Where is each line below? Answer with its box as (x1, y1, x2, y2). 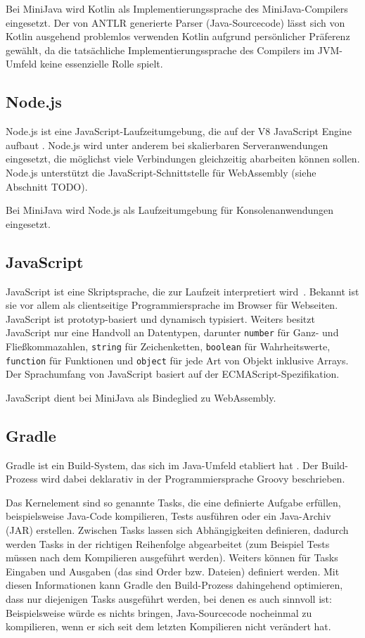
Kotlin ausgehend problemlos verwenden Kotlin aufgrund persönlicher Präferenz (6, 29, 350, 44)
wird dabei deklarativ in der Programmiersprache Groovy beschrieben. (41, 471, 345, 486)
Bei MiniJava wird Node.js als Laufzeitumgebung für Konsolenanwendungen (6, 203, 334, 217)
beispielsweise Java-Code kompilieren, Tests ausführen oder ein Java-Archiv (6, 509, 331, 523)
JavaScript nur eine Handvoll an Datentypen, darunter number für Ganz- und (6, 325, 339, 340)
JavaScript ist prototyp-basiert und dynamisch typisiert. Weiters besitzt (6, 311, 315, 326)
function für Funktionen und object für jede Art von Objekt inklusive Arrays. (6, 352, 349, 367)
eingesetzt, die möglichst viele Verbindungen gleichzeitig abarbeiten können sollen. (6, 151, 360, 166)
